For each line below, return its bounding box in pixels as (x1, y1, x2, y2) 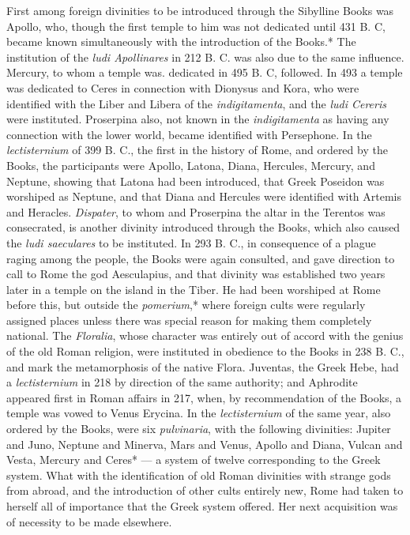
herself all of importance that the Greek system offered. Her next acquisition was (6, 498, 398, 514)
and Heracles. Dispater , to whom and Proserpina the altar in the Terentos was (6, 203, 386, 220)
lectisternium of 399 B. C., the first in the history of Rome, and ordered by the (6, 141, 388, 158)
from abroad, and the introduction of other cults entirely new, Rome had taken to (6, 482, 404, 499)
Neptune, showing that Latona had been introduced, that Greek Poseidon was (6, 172, 385, 189)
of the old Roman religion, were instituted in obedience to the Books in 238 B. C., (6, 343, 404, 360)
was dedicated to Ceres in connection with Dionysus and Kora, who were (6, 79, 359, 96)
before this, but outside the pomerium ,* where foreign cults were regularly (6, 296, 366, 313)
